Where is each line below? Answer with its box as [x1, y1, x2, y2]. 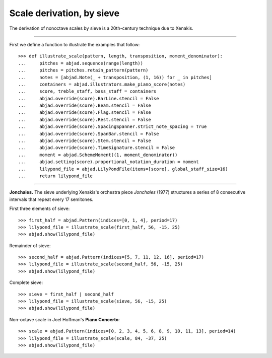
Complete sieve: [9, 279, 43, 285]
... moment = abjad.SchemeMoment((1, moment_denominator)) [18, 152, 178, 158]
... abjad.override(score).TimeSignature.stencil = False [18, 145, 175, 151]
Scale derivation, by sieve [9, 8, 120, 19]
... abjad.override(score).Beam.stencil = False [18, 103, 151, 108]
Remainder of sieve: [9, 242, 51, 249]
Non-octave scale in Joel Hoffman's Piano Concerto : [9, 316, 120, 322]
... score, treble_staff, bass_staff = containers [18, 89, 157, 94]
